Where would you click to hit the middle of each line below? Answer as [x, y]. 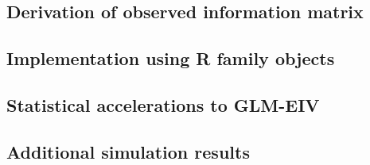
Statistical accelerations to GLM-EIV [163, 104]
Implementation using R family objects [171, 58]
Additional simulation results [128, 151]
